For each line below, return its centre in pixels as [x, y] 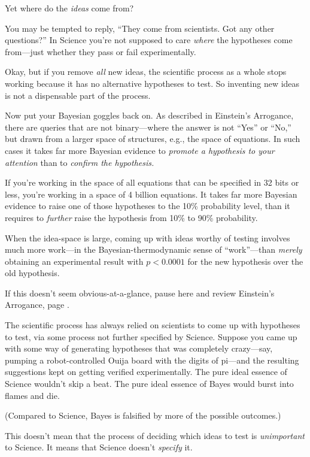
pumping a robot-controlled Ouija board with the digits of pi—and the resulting [152, 360]
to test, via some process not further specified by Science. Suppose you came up [151, 336]
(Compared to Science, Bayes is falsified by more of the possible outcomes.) [143, 415]
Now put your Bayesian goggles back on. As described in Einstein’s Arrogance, [149, 115]
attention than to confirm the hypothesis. [80, 162]
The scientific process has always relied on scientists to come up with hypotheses [153, 325]
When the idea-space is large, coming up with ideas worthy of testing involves [148, 237]
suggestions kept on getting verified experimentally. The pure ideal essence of [146, 372]
